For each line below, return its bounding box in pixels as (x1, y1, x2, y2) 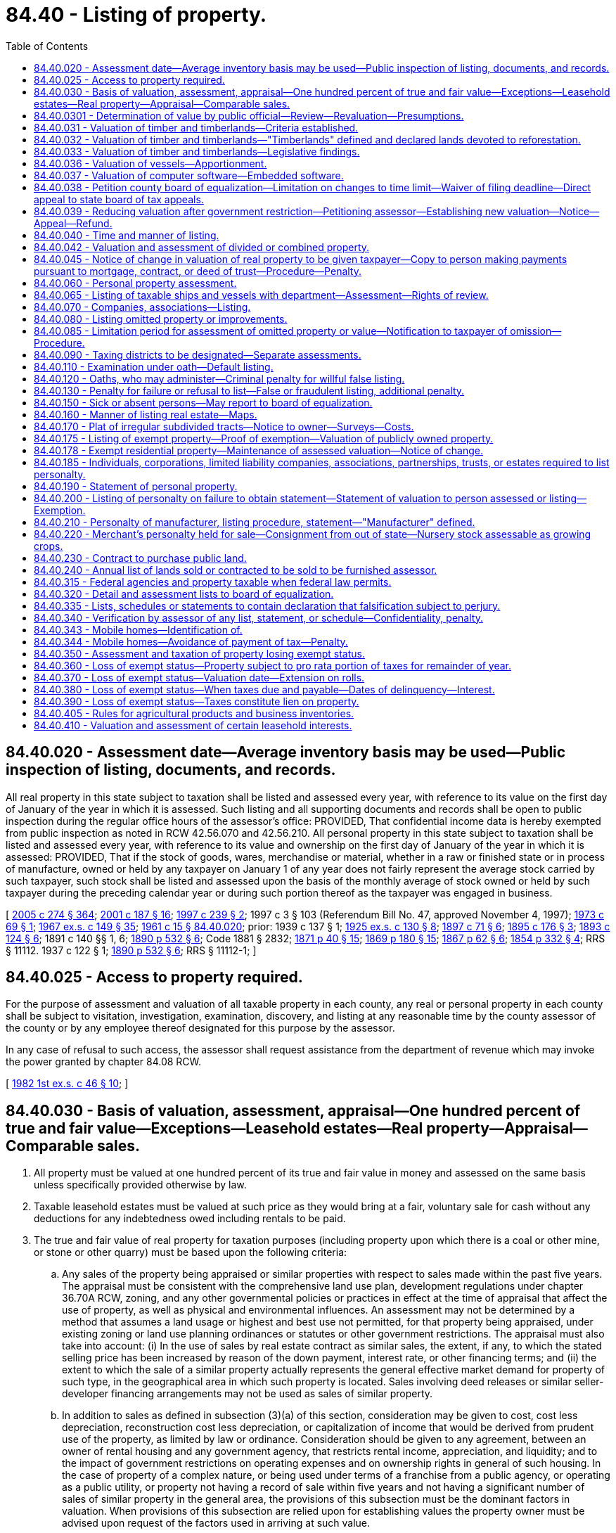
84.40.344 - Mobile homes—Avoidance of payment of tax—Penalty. (34, 635, 348, 648)
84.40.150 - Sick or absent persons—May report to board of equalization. (34, 396, 373, 409)
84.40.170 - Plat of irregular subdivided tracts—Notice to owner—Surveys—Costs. (34, 420, 414, 432)
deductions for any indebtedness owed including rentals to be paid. (34, 1212, 346, 1225)
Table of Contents (6, 39, 89, 52)
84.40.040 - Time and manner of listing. (34, 229, 219, 241)
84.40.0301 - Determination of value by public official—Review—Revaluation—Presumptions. (34, 109, 464, 122)
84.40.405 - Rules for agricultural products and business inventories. (34, 707, 354, 719)
